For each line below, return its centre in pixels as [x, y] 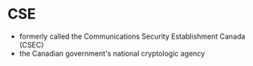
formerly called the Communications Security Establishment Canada [132, 36]
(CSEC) [31, 44]
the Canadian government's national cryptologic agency [112, 53]
